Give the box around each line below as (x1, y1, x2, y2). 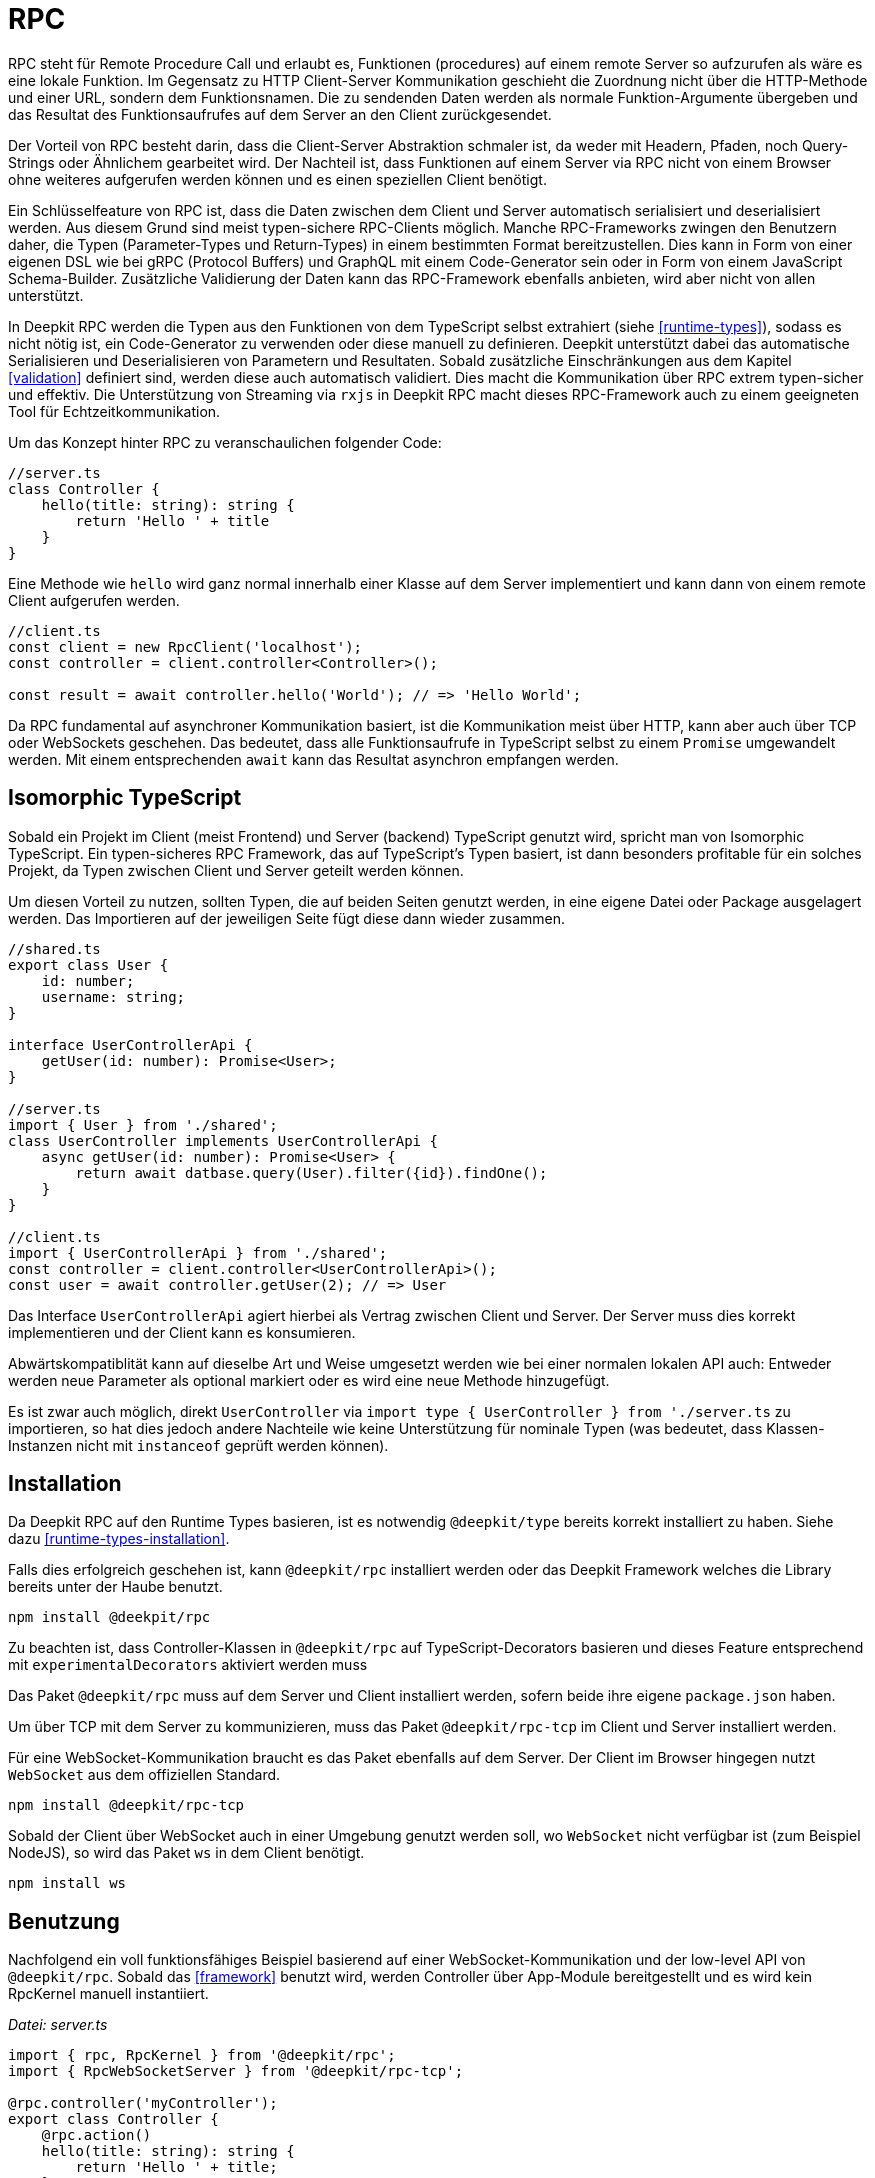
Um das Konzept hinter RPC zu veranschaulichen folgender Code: (8, 433, 442, 451)
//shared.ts (8, 940, 101, 957)
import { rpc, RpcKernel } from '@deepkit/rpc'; (8, 2047, 396, 2064)
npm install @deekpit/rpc (8, 1609, 211, 1626)
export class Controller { (8, 2111, 219, 2128)
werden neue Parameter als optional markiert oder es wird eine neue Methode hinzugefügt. (8, 1371, 610, 1389)
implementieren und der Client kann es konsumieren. (8, 1323, 356, 1341)
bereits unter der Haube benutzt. (8, 1578, 223, 1596)
